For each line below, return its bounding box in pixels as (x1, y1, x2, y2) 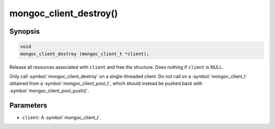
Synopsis (9, 27, 40, 36)
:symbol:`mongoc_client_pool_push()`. (9, 87, 90, 94)
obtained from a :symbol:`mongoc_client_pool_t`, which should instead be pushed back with (9, 81, 203, 87)
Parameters (9, 101, 47, 110)
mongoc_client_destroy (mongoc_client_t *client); (20, 51, 150, 57)
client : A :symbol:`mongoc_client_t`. (22, 114, 102, 120)
